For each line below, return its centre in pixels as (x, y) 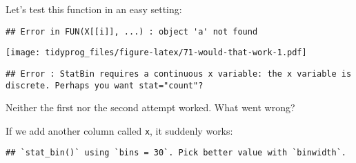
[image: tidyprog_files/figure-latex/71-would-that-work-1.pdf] (156, 53)
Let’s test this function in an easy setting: (94, 9)
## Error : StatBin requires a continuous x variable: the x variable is (179, 74)
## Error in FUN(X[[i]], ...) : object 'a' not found (132, 31)
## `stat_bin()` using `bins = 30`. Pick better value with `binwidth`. (176, 153)
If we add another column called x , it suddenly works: (119, 130)
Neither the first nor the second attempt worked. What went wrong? (150, 107)
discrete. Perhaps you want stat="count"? (105, 85)
